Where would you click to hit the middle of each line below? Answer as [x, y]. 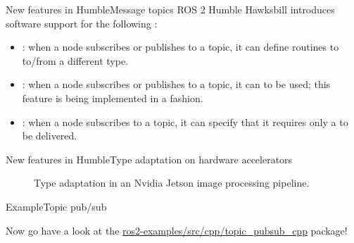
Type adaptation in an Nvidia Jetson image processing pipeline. [172, 183]
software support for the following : [82, 23]
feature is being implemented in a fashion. [113, 98]
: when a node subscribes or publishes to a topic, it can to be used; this [176, 84]
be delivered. [50, 136]
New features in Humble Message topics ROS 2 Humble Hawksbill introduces [170, 9]
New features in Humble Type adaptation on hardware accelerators [149, 159]
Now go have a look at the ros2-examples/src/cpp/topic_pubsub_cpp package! [177, 230]
